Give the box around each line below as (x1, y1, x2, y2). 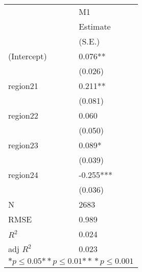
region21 (8, 80, 38, 92)
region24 (8, 169, 38, 180)
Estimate (79, 20, 111, 32)
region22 (8, 109, 38, 121)
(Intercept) (8, 50, 47, 62)
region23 (8, 139, 38, 151)
